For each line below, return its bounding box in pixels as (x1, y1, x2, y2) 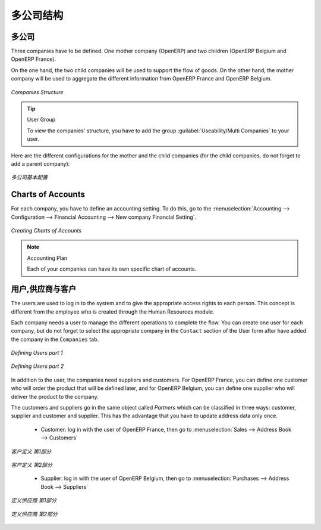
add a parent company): (11, 160, 70, 167)
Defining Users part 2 (11, 362, 64, 370)
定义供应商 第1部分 (11, 497, 56, 504)
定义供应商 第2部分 (11, 510, 58, 517)
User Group (27, 116, 56, 123)
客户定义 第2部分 (11, 461, 53, 468)
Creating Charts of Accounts (11, 227, 82, 234)
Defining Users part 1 (11, 349, 63, 357)
